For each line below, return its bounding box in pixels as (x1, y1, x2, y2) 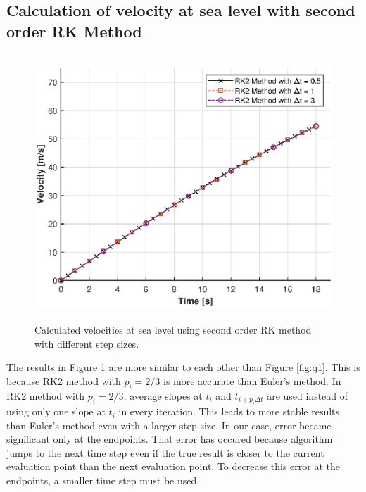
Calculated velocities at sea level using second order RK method (34, 322, 312, 337)
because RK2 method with (6, 373, 121, 388)
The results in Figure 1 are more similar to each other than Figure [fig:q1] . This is (6, 360, 360, 374)
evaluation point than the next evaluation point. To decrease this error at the (6, 459, 340, 474)
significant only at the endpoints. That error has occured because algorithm (6, 431, 333, 446)
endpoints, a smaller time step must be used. (6, 473, 200, 488)
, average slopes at (123, 388, 203, 403)
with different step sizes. (34, 336, 139, 351)
